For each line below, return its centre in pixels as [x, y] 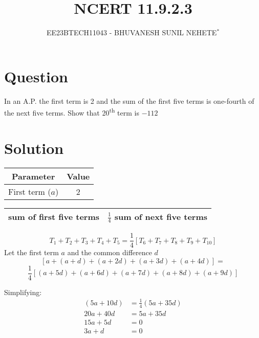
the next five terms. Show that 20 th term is [72, 112]
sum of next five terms [161, 216]
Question [36, 76]
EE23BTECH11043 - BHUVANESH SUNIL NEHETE [132, 32]
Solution [34, 148]
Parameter [33, 176]
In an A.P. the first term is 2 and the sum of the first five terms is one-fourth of [129, 100]
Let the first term [31, 252]
